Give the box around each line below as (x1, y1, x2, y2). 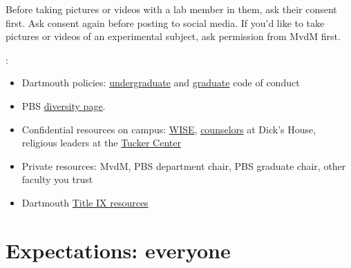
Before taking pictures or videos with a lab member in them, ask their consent (6, 2, 337, 16)
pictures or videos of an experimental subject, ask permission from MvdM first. (6, 29, 341, 44)
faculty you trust (21, 172, 93, 186)
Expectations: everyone (6, 236, 231, 264)
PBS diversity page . (21, 98, 106, 113)
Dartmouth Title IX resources (21, 195, 149, 209)
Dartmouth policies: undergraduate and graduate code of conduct (21, 75, 300, 90)
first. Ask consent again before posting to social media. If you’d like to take (6, 15, 325, 30)
